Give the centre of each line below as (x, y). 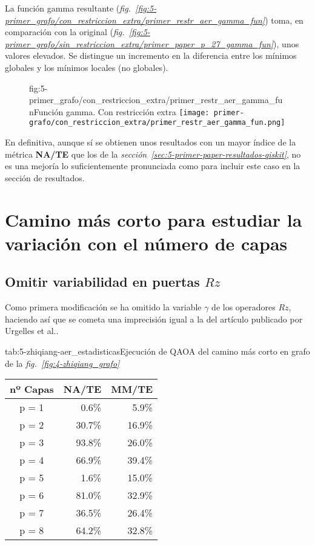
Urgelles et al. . (32, 331)
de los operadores (244, 307)
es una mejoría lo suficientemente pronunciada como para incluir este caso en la (153, 166)
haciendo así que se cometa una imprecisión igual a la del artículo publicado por (154, 319)
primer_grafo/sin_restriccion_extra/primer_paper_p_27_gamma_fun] (139, 43)
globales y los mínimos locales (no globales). (87, 67)
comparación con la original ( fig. (65, 32)
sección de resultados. (45, 177)
